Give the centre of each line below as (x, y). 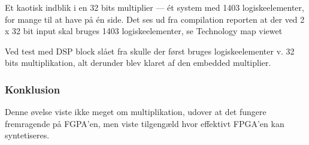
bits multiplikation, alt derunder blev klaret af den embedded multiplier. (138, 63)
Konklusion (33, 89)
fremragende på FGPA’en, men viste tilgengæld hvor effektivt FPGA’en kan (145, 123)
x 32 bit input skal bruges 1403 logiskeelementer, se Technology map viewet (144, 31)
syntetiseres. (27, 135)
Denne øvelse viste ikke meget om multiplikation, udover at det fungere (136, 112)
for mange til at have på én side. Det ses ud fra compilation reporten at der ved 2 (155, 19)
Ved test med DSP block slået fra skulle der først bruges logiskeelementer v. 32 (150, 51)
